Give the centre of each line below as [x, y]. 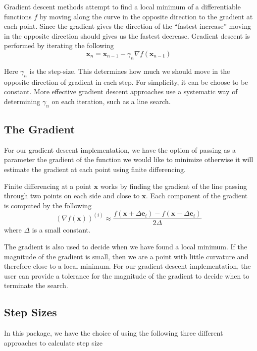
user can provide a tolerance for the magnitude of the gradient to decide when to [127, 275]
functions [18, 16]
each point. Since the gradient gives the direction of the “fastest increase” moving [128, 26]
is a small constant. [61, 230]
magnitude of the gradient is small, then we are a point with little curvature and [126, 256]
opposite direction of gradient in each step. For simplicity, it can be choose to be [126, 82]
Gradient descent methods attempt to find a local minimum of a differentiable [122, 6]
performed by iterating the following [59, 45]
